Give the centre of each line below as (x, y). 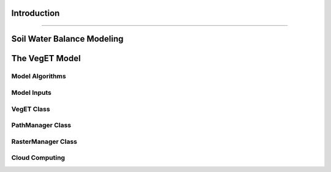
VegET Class (31, 109)
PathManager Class (41, 125)
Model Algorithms (39, 77)
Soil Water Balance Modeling (67, 39)
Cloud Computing (38, 158)
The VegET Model (46, 58)
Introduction (36, 13)
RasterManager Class (44, 141)
